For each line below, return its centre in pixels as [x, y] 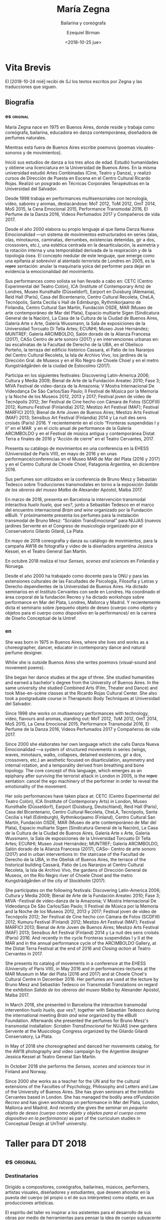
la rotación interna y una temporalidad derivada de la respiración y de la [79, 250]
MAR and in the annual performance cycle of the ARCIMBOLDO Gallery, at [81, 943]
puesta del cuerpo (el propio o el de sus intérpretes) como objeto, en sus [80, 1197]
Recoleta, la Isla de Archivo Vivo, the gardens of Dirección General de [76, 870]
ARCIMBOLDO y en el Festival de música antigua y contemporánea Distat [80, 433]
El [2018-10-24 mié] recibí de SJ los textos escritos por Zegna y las [74, 81]
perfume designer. [24, 652]
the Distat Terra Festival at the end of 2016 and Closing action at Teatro [78, 948]
